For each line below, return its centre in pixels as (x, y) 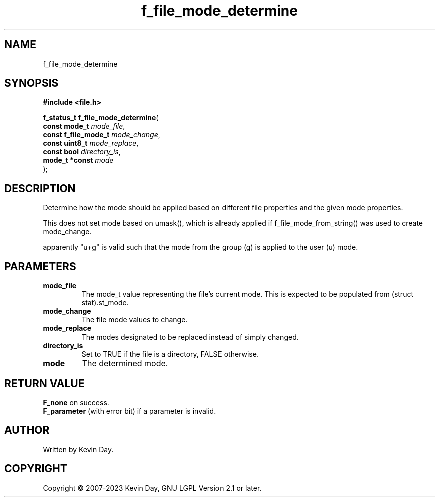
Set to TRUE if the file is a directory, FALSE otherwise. (170, 354)
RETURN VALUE (44, 383)
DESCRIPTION (40, 188)
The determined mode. (125, 363)
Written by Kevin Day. (78, 449)
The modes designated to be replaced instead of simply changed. (190, 337)
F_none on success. (76, 402)
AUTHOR (27, 430)
